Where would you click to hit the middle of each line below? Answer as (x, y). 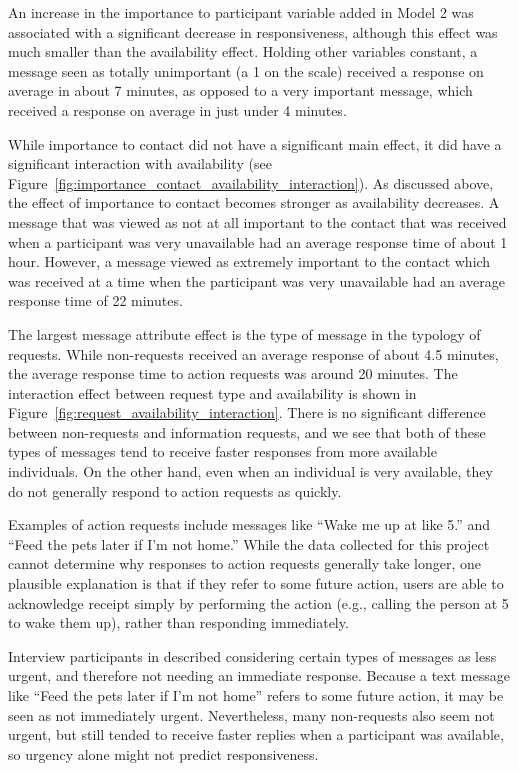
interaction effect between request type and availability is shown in (212, 392)
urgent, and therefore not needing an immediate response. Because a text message (259, 675)
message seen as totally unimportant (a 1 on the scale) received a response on (246, 70)
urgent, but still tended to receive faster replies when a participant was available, (256, 734)
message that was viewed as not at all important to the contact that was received (257, 221)
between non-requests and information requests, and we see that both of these (247, 431)
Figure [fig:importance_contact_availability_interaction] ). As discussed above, (251, 182)
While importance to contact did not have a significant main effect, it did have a (255, 143)
